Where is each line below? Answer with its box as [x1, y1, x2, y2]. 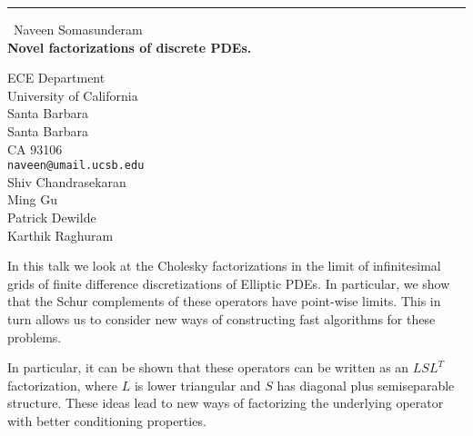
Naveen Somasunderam [14, 20, 143, 38]
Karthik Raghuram [7, 225, 114, 244]
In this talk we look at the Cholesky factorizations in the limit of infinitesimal [7, 256, 441, 275]
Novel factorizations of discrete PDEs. [7, 37, 252, 56]
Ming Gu [7, 190, 57, 209]
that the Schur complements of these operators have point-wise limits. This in [7, 292, 441, 311]
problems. [7, 327, 62, 346]
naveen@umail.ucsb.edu [7, 159, 145, 173]
